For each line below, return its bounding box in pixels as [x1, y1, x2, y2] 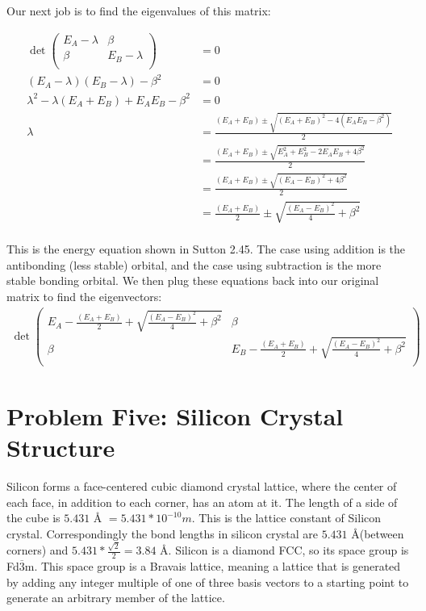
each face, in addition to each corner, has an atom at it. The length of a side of [6, 493, 398, 510]
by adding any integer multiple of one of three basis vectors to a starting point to [6, 573, 409, 590]
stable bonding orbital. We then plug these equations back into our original [6, 272, 379, 289]
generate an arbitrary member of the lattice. [6, 589, 225, 606]
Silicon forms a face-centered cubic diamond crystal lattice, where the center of [6, 478, 397, 495]
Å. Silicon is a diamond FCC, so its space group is [160, 542, 409, 559]
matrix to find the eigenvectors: [6, 287, 162, 304]
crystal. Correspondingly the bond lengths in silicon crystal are [6, 525, 319, 542]
